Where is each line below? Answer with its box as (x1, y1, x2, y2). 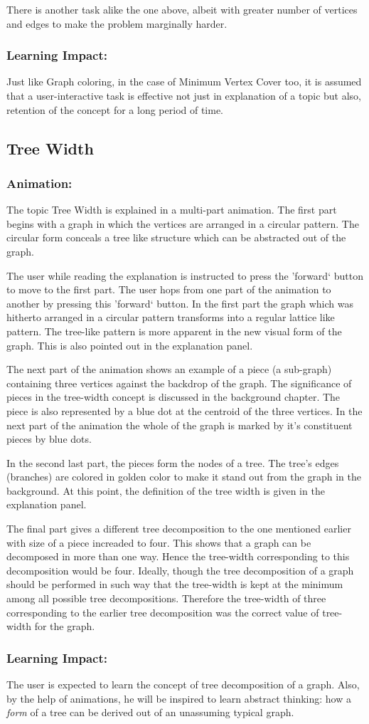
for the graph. (34, 619, 95, 634)
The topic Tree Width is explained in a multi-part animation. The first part (6, 202, 337, 217)
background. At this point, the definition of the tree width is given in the (6, 483, 325, 498)
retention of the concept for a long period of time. (6, 102, 224, 117)
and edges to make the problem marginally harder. (6, 16, 228, 31)
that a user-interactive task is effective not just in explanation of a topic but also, (6, 88, 362, 103)
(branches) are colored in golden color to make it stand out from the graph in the (6, 469, 361, 484)
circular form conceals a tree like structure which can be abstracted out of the (6, 230, 346, 245)
